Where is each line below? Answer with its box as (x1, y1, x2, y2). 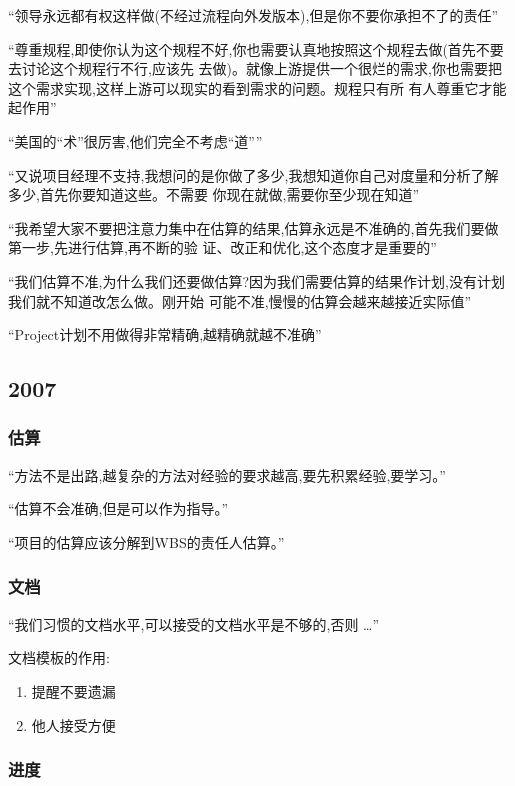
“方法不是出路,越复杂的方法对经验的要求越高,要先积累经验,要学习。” (8, 464, 446, 485)
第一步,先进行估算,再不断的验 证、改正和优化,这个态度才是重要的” (8, 237, 437, 258)
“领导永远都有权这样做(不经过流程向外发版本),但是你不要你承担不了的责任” (8, 5, 498, 25)
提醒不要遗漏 (31, 680, 116, 701)
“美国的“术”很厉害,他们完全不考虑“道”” (8, 130, 263, 151)
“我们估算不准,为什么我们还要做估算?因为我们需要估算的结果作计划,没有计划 (8, 270, 505, 291)
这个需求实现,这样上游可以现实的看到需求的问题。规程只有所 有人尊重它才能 (8, 77, 507, 98)
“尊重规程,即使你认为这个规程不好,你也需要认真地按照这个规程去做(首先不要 (8, 38, 504, 59)
